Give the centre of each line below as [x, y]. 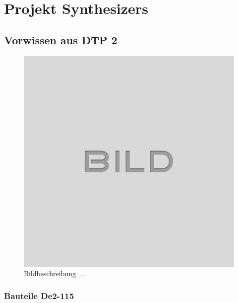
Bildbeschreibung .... [55, 273]
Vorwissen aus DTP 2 [61, 39]
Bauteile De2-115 [39, 295]
